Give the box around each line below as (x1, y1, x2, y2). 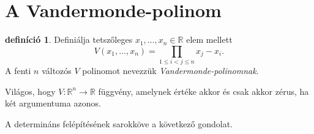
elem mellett (186, 33, 233, 46)
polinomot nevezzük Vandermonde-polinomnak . (82, 64, 259, 77)
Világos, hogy (5, 84, 56, 97)
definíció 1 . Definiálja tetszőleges (5, 33, 133, 46)
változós (42, 64, 72, 77)
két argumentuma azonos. (5, 97, 101, 110)
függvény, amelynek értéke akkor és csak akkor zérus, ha (98, 84, 309, 97)
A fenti (5, 64, 31, 77)
